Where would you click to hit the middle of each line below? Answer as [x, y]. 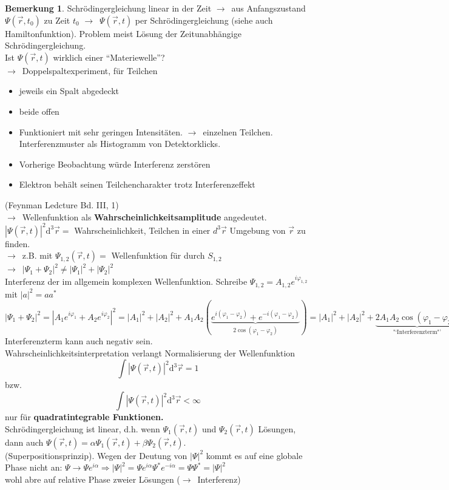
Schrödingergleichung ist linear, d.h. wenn [83, 428]
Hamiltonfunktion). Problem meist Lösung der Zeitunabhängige [123, 33]
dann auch [24, 442]
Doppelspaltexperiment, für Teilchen [90, 70]
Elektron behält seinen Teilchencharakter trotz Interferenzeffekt [137, 184]
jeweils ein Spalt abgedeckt [69, 91]
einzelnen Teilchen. [238, 131]
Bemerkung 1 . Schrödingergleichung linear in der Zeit [108, 8]
